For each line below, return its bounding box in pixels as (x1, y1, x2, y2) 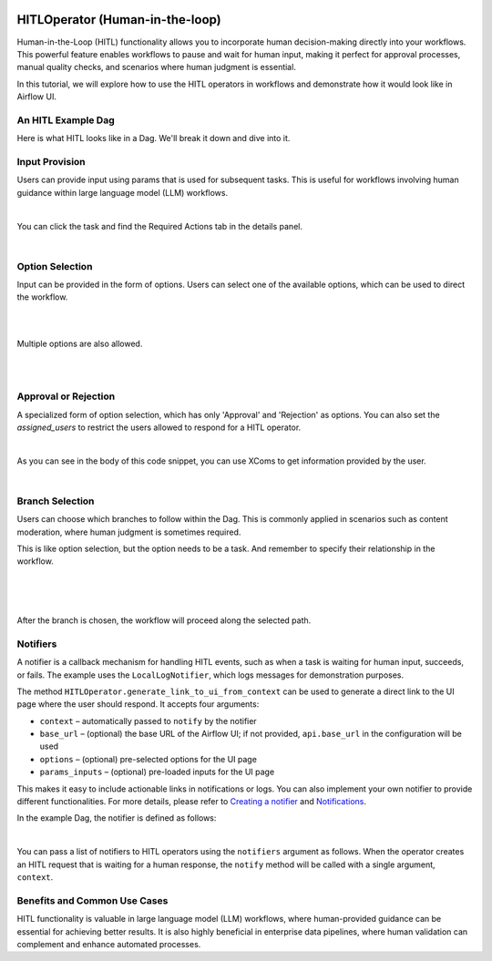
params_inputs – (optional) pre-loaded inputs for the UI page (39, 766, 275, 778)
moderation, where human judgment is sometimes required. (16, 527, 241, 537)
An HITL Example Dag (16, 114, 115, 127)
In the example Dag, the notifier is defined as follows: (16, 813, 217, 823)
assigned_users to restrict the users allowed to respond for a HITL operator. (16, 422, 302, 433)
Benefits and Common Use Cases (16, 894, 169, 906)
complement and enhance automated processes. (16, 938, 201, 949)
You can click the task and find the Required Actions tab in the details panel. (16, 220, 302, 231)
